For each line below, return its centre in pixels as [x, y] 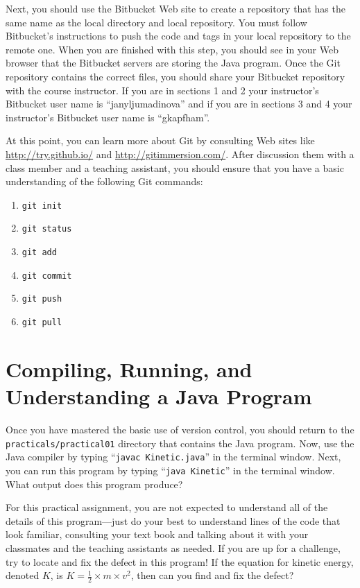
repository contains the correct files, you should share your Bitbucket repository [175, 76]
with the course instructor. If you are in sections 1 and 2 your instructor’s [162, 90]
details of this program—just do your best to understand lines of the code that [173, 520]
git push [42, 299]
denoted [23, 575]
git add [39, 253]
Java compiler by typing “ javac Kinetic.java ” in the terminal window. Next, [173, 457]
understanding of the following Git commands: [104, 181]
